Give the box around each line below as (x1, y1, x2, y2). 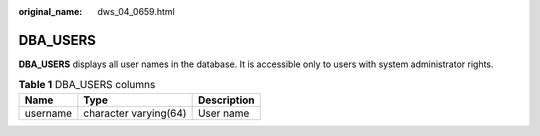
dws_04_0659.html (97, 6, 175, 17)
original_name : (18, 6, 83, 17)
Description (197, 93, 255, 107)
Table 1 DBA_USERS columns (18, 78, 156, 92)
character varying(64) (83, 106, 187, 120)
